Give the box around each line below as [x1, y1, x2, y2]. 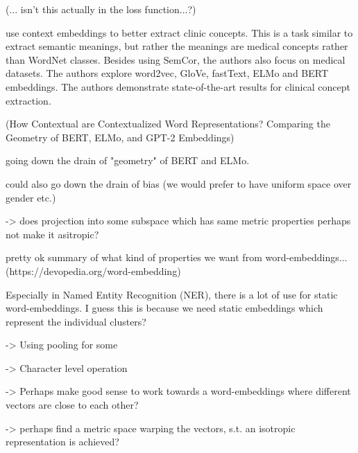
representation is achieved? [6, 434, 119, 449]
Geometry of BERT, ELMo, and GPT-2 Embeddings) [6, 130, 235, 144]
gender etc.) [6, 190, 56, 204]
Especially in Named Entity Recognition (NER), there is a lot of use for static [6, 287, 338, 301]
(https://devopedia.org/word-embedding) [6, 263, 181, 278]
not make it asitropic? [6, 226, 99, 241]
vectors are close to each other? [6, 398, 139, 412]
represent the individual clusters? [6, 314, 146, 328]
